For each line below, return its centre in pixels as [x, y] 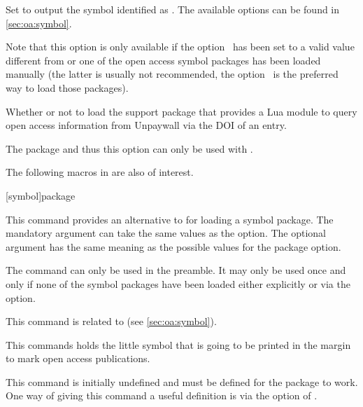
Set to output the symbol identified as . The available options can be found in [173, 9]
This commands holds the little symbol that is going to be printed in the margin [178, 344]
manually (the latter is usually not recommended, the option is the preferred [172, 74]
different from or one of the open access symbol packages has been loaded [163, 60]
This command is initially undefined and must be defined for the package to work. [182, 381]
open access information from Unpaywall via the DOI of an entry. [146, 125]
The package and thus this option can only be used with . [129, 148]
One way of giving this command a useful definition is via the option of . [162, 395]
